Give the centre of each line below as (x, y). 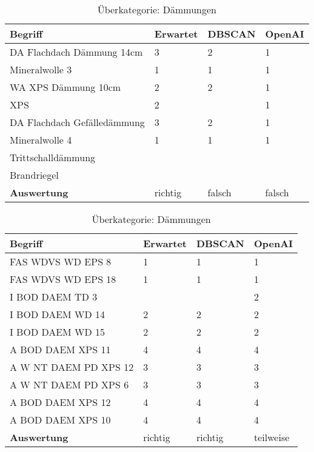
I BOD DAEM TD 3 (54, 297)
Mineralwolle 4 (41, 140)
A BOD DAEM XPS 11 (60, 349)
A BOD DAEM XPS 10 (60, 420)
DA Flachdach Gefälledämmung (77, 122)
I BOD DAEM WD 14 (58, 314)
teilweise (272, 437)
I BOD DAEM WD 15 (58, 332)
